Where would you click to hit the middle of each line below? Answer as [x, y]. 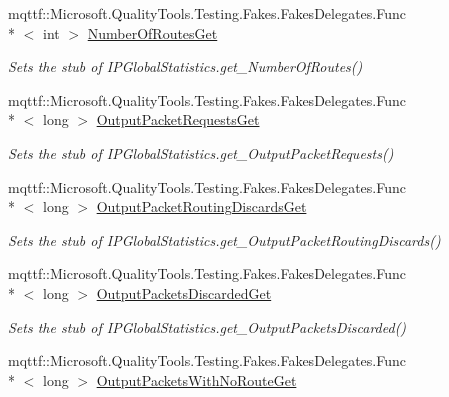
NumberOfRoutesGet [152, 32]
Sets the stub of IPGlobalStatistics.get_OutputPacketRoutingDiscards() [224, 239]
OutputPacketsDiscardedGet [184, 292]
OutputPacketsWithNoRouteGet [196, 379]
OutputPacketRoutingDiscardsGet [201, 206]
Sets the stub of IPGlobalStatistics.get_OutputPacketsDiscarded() [207, 326]
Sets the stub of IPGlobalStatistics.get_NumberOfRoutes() [185, 66]
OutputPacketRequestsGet [178, 119]
